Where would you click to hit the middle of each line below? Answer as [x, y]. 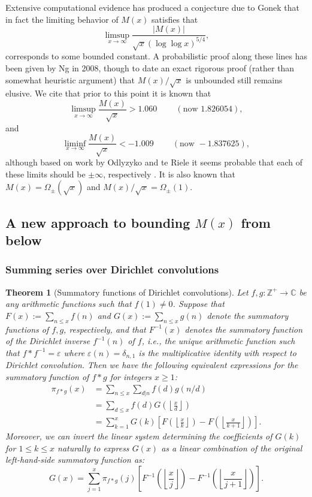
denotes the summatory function [244, 329]
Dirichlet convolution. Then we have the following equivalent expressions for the [152, 365]
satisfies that [175, 19]
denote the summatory [248, 315]
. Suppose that [199, 304]
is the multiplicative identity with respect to [217, 352]
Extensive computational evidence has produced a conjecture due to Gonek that [152, 7]
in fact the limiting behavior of [62, 19]
